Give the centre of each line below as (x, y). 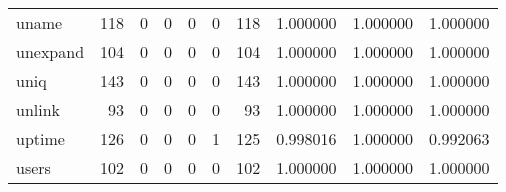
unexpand (50, 51)
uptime (40, 138)
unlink (38, 109)
